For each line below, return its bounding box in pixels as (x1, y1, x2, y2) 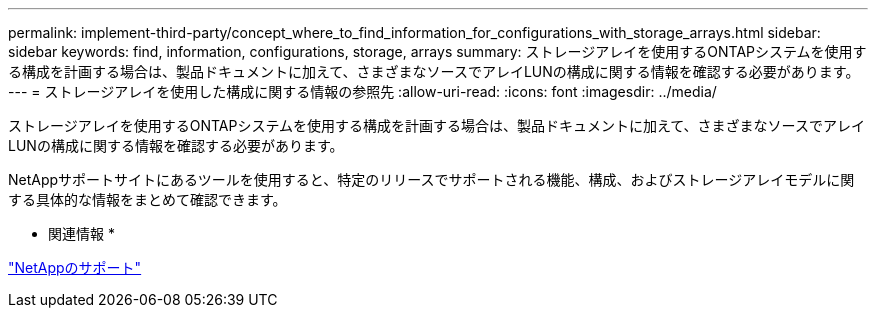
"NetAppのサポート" (8, 259, 142, 276)
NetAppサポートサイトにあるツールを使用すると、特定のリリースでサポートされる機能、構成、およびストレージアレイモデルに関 (8, 171, 855, 188)
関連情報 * (48, 225, 115, 242)
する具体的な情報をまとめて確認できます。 (8, 191, 287, 208)
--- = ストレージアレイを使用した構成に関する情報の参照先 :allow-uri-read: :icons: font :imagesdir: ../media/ (8, 83, 717, 100)
